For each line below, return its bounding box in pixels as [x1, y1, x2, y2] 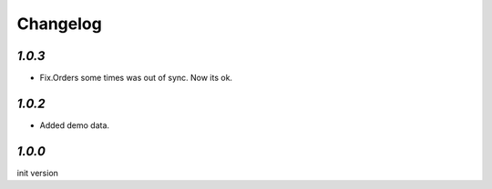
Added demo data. [39, 119, 109, 131]
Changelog [16, 14, 102, 34]
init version [16, 167, 59, 178]
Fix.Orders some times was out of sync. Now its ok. [39, 73, 232, 84]
